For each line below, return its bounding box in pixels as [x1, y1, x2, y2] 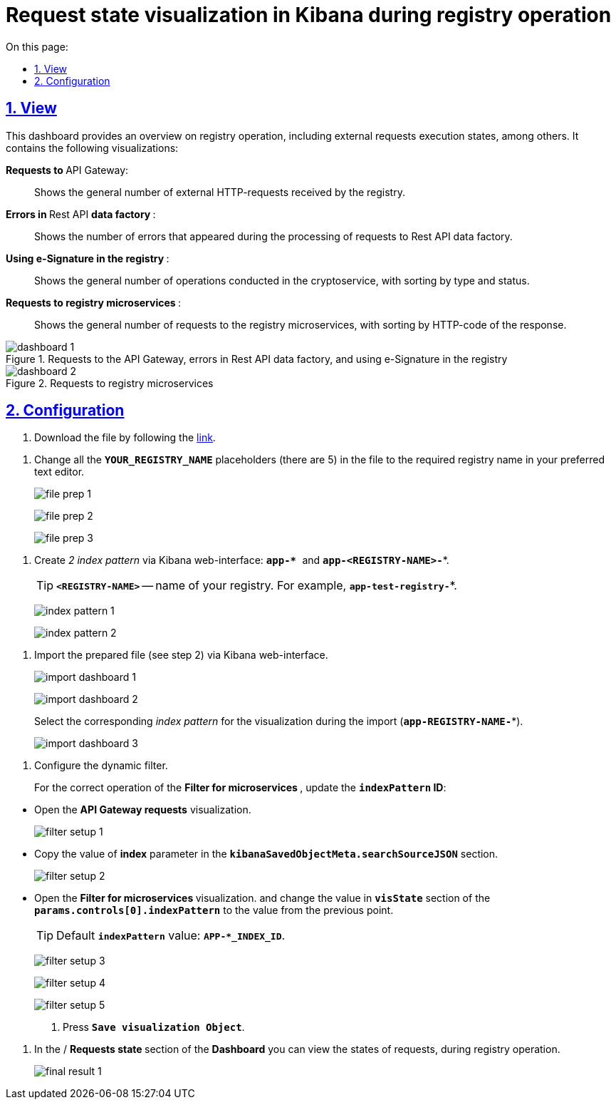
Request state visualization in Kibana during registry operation [6, 3, 612, 27]
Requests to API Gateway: [6, 163, 129, 176]
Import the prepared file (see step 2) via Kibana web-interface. [34, 649, 328, 662]
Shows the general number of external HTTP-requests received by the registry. [34, 185, 405, 198]
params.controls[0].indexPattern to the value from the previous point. [34, 904, 394, 917]
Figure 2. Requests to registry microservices [6, 376, 214, 389]
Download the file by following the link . [34, 431, 216, 444]
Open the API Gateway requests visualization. [34, 803, 251, 816]
